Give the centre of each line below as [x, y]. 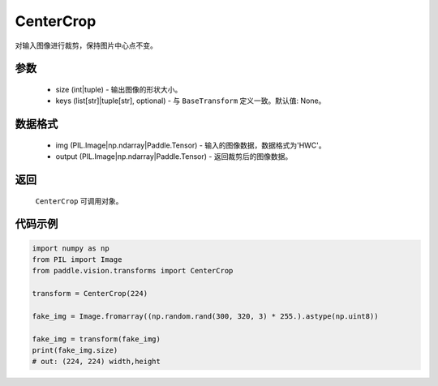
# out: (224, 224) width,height [97, 362]
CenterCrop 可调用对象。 [79, 201]
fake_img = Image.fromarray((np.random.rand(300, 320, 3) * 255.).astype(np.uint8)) [205, 316]
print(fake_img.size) [75, 350]
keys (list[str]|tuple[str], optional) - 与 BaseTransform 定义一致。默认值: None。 [191, 101]
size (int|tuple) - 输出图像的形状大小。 [119, 89]
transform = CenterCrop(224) [90, 294]
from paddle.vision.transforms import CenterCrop [133, 271]
